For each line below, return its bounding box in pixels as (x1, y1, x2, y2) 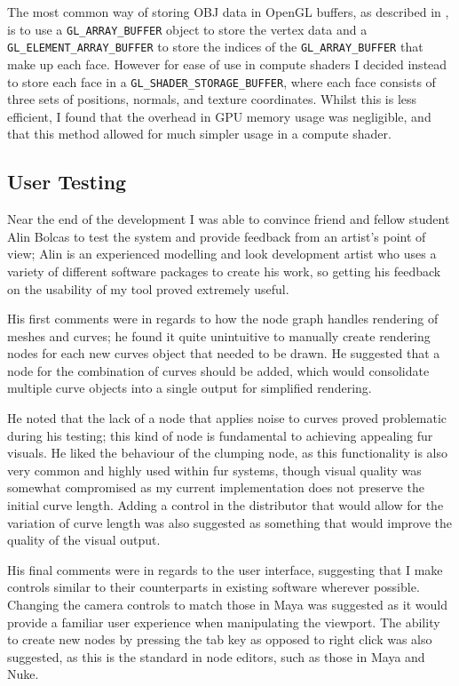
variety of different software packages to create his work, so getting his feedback (7, 261, 441, 280)
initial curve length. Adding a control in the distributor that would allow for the (7, 496, 444, 514)
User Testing (7, 168, 127, 195)
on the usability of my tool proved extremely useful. (7, 279, 289, 298)
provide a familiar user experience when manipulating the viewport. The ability (7, 612, 440, 631)
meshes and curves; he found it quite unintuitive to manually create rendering (7, 326, 431, 345)
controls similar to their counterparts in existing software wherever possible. (7, 578, 420, 596)
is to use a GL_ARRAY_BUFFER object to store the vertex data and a (7, 20, 368, 38)
